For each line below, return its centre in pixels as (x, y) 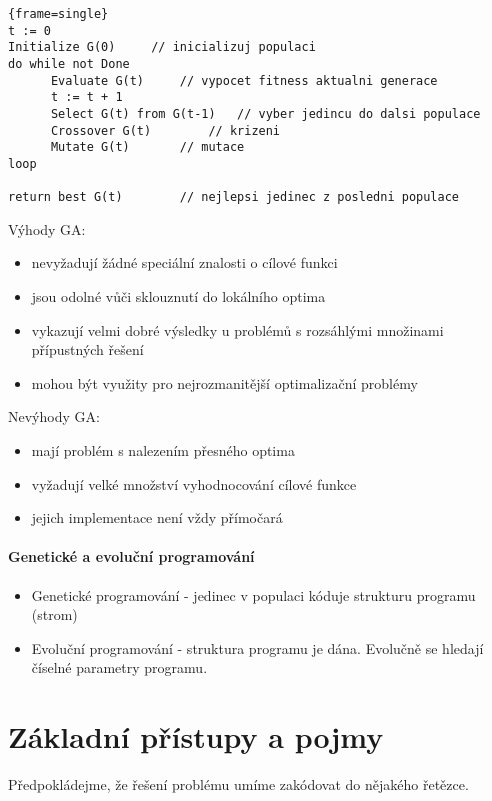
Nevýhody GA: (54, 416)
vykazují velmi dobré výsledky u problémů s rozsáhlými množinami (237, 329)
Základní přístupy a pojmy (196, 736)
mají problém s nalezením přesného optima (163, 450)
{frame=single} (58, 14)
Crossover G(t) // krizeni (165, 130)
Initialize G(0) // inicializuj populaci (162, 47)
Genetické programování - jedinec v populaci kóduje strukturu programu (253, 594)
